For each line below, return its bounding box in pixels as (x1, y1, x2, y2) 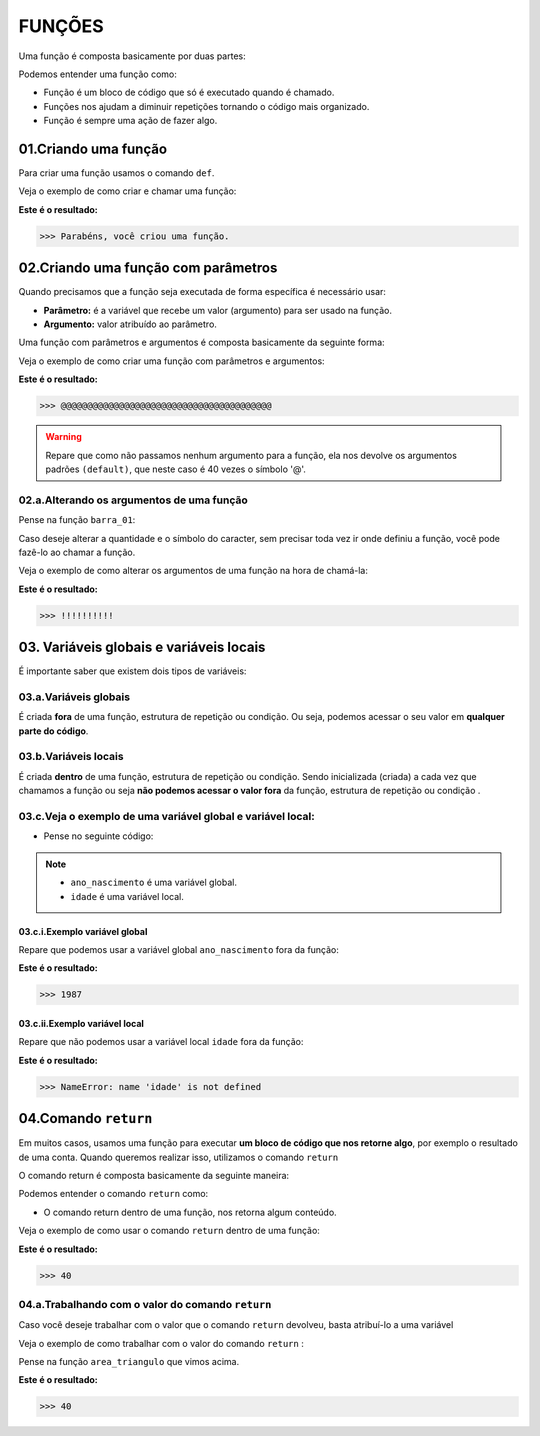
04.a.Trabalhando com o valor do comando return (18, 1297, 272, 1311)
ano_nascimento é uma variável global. (70, 876, 237, 889)
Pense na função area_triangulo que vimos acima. (18, 1356, 240, 1368)
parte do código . (18, 725, 89, 737)
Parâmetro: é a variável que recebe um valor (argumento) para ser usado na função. (43, 304, 393, 316)
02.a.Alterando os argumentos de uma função (18, 493, 249, 507)
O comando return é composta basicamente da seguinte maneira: (18, 1169, 290, 1181)
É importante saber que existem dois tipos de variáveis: (18, 665, 247, 677)
